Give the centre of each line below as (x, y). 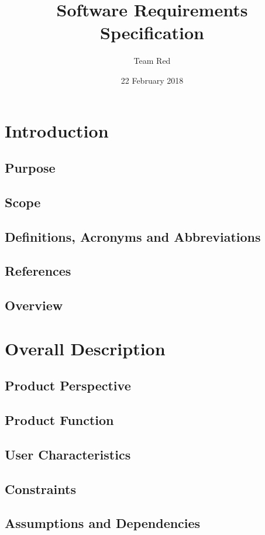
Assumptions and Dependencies (103, 523)
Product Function (59, 420)
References (38, 271)
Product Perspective (68, 385)
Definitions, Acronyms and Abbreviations (133, 236)
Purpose (30, 168)
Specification (152, 32)
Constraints (40, 488)
